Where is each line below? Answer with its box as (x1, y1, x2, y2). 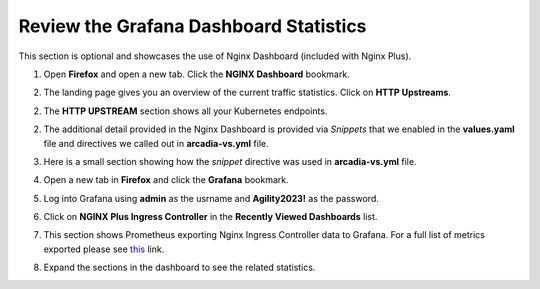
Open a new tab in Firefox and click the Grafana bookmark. (43, 174, 289, 186)
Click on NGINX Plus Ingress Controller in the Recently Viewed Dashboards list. (43, 211, 378, 223)
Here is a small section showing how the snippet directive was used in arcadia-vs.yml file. (43, 155, 417, 167)
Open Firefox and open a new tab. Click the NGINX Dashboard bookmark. (43, 68, 350, 80)
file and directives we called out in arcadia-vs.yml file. (43, 137, 269, 149)
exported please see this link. (43, 243, 165, 255)
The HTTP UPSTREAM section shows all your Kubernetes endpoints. (43, 105, 328, 117)
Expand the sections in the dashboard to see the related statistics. (43, 261, 316, 274)
